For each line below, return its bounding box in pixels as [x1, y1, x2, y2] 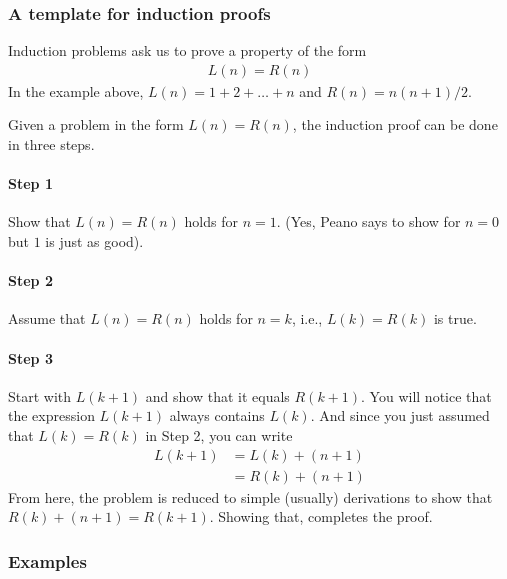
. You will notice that [361, 385, 492, 406]
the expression [8, 405, 95, 426]
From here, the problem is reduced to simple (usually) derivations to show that [8, 486, 493, 507]
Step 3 [8, 347, 53, 368]
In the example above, [8, 80, 144, 101]
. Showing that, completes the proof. [209, 506, 433, 527]
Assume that [8, 308, 86, 329]
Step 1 [8, 173, 53, 194]
